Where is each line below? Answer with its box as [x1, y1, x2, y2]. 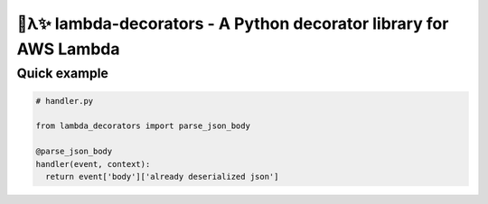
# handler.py [35, 96, 94, 106]
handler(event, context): [35, 159, 151, 169]
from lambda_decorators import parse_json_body [35, 121, 250, 131]
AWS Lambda [16, 39, 120, 59]
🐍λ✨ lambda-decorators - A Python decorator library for [16, 14, 449, 33]
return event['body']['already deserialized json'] [45, 172, 279, 181]
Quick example [16, 65, 108, 81]
